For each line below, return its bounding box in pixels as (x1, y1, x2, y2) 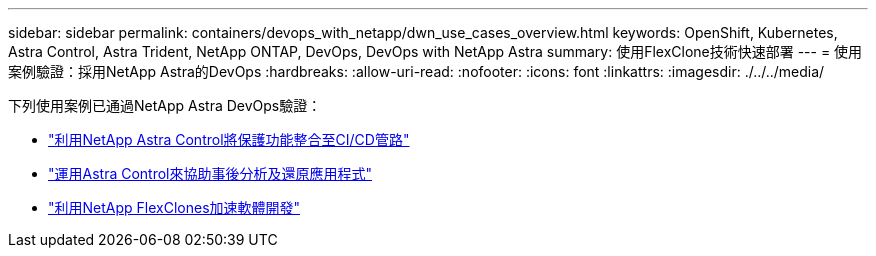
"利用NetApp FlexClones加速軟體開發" (48, 199, 301, 216)
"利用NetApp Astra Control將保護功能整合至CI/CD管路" (48, 131, 410, 148)
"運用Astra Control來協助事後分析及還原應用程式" (48, 165, 373, 182)
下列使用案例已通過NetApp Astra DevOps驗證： (8, 97, 322, 114)
